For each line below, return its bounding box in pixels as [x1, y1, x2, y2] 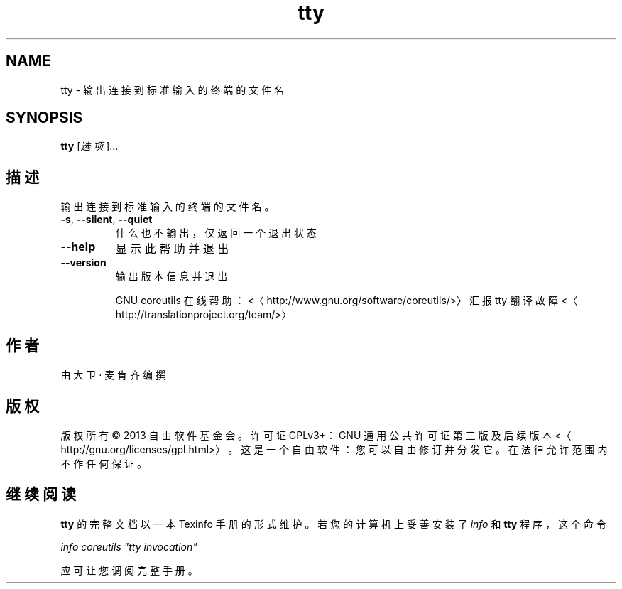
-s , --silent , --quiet [60, 213, 153, 226]
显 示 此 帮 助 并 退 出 [115, 242, 229, 256]
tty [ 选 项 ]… [60, 140, 119, 153]
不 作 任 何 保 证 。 [60, 457, 148, 470]
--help [60, 239, 96, 254]
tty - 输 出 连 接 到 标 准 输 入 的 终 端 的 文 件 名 [60, 83, 285, 96]
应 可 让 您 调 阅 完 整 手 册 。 [60, 563, 198, 576]
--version [60, 256, 107, 269]
